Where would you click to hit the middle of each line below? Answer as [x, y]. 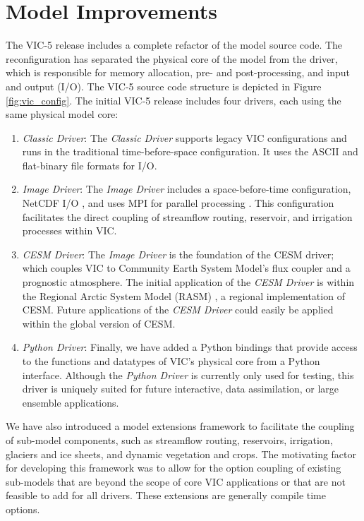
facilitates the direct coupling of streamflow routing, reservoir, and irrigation [187, 216]
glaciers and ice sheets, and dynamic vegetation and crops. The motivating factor [181, 454]
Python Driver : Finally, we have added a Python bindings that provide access [190, 347]
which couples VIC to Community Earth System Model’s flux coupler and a [186, 268]
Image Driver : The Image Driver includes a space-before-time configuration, [187, 189]
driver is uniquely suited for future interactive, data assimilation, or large [181, 389]
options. [23, 509]
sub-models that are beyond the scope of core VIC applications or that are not [176, 481]
